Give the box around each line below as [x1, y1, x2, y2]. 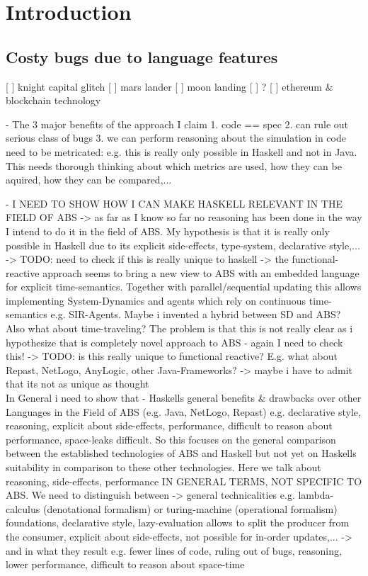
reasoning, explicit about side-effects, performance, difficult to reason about [6, 418, 333, 433]
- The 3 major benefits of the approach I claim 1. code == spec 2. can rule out [6, 116, 349, 131]
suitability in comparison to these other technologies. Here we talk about [6, 460, 321, 475]
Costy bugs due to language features [6, 45, 278, 67]
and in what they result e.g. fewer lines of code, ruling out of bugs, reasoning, [6, 543, 342, 558]
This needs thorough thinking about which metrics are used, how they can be [6, 158, 342, 173]
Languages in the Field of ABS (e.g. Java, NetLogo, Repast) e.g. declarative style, [6, 404, 361, 419]
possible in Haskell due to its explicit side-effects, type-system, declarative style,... [6, 237, 360, 252]
